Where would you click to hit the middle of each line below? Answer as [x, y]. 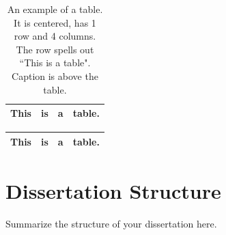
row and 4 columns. [55, 36]
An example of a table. [55, 9]
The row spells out [55, 49]
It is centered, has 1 [55, 22]
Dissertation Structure [113, 191]
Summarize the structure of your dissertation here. [111, 223]
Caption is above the [55, 75]
